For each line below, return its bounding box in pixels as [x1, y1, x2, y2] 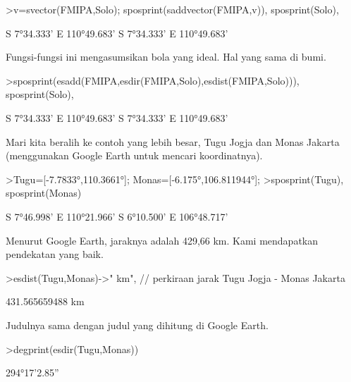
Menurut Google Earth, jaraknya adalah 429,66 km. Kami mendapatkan [6, 233, 319, 247]
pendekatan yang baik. [6, 247, 104, 261]
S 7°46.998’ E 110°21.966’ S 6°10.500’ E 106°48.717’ [6, 209, 228, 223]
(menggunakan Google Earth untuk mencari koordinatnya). [6, 148, 263, 163]
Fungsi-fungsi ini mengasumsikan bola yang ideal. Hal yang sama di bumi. [6, 49, 326, 64]
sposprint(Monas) [6, 185, 82, 200]
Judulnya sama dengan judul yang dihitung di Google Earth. [6, 317, 269, 332]
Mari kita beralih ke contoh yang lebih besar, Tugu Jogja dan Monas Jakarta [6, 134, 340, 149]
